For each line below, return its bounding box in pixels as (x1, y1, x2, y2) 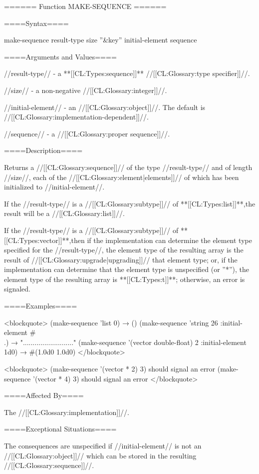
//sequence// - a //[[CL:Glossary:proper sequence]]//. (4, 128, 170, 138)
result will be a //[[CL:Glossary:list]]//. (4, 208, 125, 218)
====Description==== (4, 145, 83, 155)
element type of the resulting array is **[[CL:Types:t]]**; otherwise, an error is (4, 273, 245, 284)
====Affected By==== (4, 390, 84, 400)
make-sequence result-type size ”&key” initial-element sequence (4, 34, 197, 45)
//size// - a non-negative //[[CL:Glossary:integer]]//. (4, 84, 167, 95)
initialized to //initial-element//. (4, 181, 105, 192)
